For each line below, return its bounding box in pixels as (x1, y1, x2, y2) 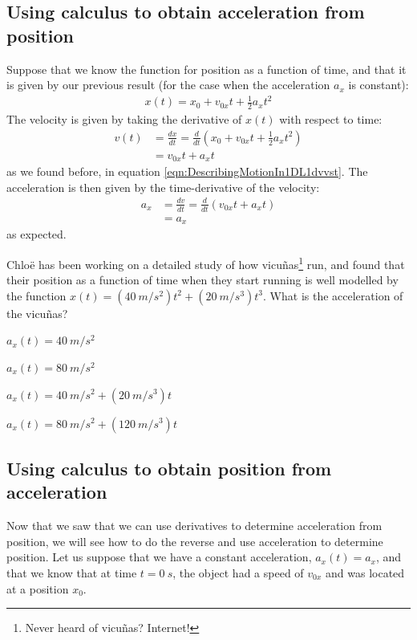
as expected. (6, 226, 67, 243)
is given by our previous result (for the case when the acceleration (6, 76, 330, 93)
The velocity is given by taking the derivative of (6, 111, 242, 128)
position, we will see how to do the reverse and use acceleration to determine (6, 532, 383, 549)
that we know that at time (6, 564, 137, 581)
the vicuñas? (6, 304, 68, 321)
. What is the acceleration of (263, 287, 403, 304)
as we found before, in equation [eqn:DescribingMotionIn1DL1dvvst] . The (6, 163, 368, 180)
